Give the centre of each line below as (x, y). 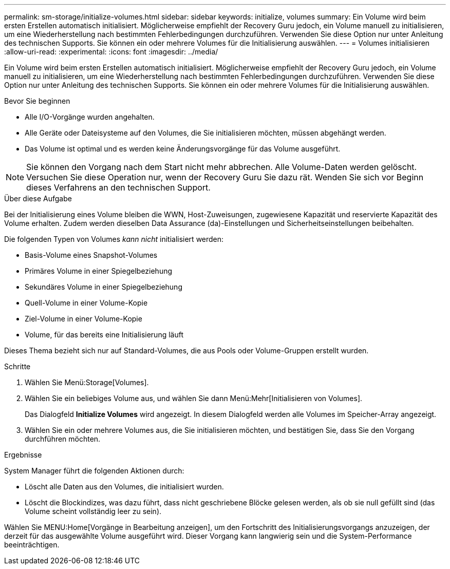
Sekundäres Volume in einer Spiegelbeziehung (104, 287)
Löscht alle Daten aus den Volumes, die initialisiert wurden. (124, 487)
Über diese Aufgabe (38, 198)
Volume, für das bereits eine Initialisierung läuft (104, 335)
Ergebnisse (23, 455)
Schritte (17, 366)
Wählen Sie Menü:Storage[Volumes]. (87, 382)
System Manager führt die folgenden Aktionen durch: (94, 471)
